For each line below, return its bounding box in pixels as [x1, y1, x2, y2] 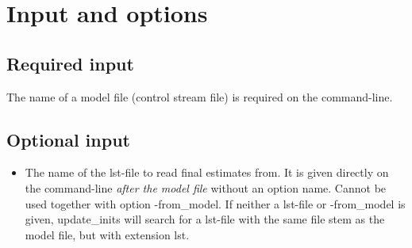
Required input [6, 51, 134, 75]
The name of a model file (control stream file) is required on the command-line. [6, 88, 393, 105]
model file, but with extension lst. [25, 226, 190, 242]
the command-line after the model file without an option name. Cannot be [25, 179, 387, 196]
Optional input [6, 127, 130, 151]
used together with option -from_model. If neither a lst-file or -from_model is [25, 195, 406, 212]
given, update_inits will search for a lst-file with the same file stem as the [25, 211, 385, 227]
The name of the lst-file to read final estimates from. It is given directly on [25, 164, 389, 181]
